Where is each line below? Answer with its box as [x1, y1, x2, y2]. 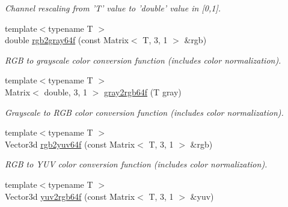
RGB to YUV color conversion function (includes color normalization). [5, 158, 268, 170]
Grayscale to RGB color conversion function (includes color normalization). [5, 106, 284, 118]
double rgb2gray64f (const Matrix [5, 34, 129, 46]
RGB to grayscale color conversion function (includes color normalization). [5, 53, 281, 66]
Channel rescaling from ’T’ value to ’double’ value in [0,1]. [5, 2, 221, 14]
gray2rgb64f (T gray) [103, 85, 182, 98]
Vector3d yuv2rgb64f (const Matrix [5, 190, 135, 202]
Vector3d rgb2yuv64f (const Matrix [5, 137, 135, 150]
